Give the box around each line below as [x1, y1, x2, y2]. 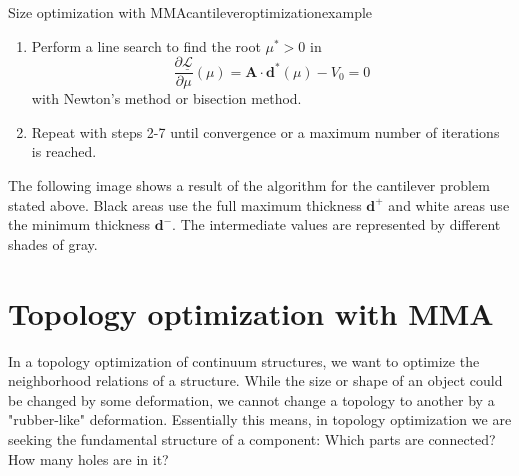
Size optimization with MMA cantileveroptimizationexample [8, 2, 373, 22]
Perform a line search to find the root [31, 35, 261, 56]
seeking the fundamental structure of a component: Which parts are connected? [8, 428, 496, 449]
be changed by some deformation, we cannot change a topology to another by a [8, 389, 495, 410]
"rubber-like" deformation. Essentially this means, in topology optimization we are [8, 409, 512, 430]
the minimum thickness [8, 214, 151, 235]
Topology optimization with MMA [8, 292, 494, 333]
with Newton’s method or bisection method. [31, 88, 302, 109]
